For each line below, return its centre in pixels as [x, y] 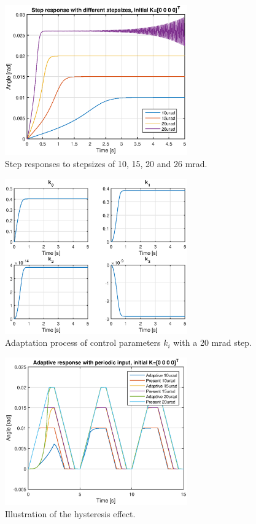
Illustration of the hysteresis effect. [70, 513]
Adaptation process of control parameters [83, 342]
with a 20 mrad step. [213, 342]
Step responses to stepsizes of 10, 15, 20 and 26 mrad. [106, 163]
